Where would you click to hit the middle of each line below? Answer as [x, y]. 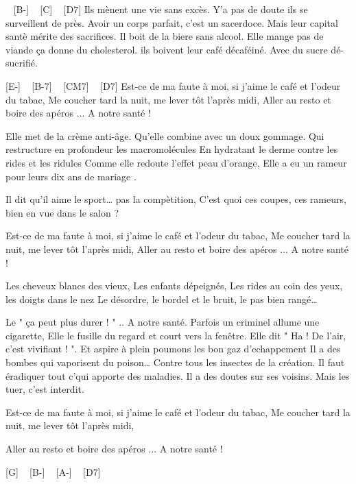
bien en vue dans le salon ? [62, 212]
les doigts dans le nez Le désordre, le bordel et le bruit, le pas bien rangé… [162, 299]
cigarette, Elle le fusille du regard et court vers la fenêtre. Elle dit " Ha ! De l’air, [176, 335]
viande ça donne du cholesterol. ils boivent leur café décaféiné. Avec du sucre [167, 49]
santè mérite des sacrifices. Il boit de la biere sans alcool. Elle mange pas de [165, 36]
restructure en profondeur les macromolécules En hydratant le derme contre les [172, 149]
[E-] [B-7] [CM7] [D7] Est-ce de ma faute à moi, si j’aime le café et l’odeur [173, 85]
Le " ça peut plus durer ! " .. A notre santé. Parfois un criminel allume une [163, 322]
